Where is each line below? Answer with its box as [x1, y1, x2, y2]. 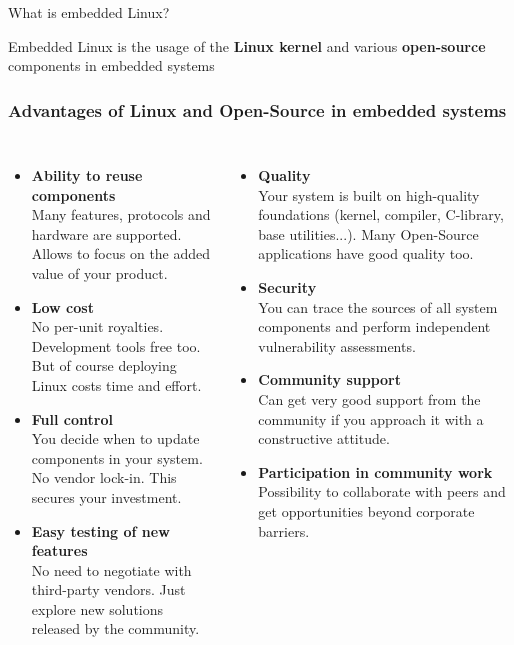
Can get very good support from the [258, 388, 481, 409]
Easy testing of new [31, 520, 170, 541]
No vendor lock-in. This [31, 467, 177, 488]
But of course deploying [31, 355, 177, 376]
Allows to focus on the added [31, 243, 211, 264]
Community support [258, 369, 401, 390]
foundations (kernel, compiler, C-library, [258, 204, 504, 225]
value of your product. [31, 262, 168, 283]
